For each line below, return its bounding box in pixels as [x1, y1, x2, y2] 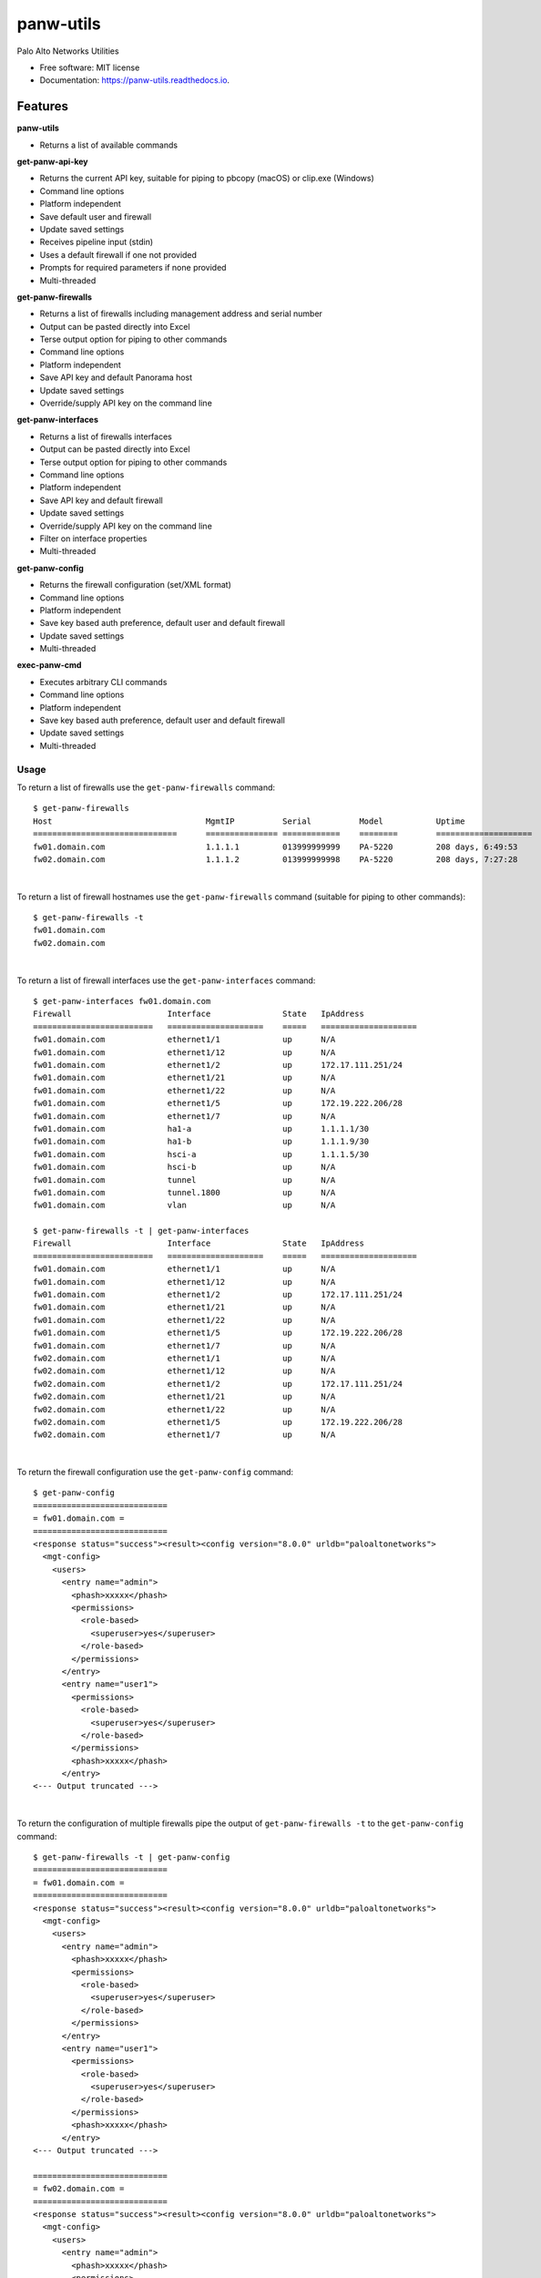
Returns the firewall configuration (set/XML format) [39, 580, 232, 590]
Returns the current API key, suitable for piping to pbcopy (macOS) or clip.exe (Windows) [39, 173, 375, 184]
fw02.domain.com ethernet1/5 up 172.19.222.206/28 [33, 1417, 403, 1427]
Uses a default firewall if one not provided [39, 249, 198, 260]
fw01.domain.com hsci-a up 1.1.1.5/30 [33, 1149, 370, 1159]
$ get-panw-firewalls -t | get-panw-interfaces [33, 1226, 250, 1236]
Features [16, 98, 68, 114]
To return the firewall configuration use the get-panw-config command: [16, 1467, 294, 1478]
